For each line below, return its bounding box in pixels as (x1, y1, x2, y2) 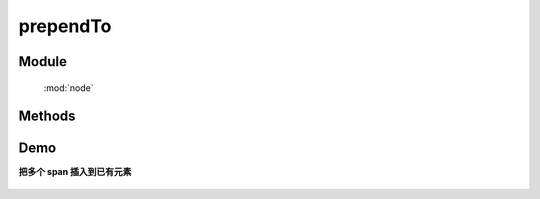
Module (18, 53, 67, 70)
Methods (18, 108, 76, 125)
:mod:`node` (43, 81, 94, 94)
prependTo (18, 15, 112, 37)
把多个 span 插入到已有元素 (18, 166, 132, 178)
